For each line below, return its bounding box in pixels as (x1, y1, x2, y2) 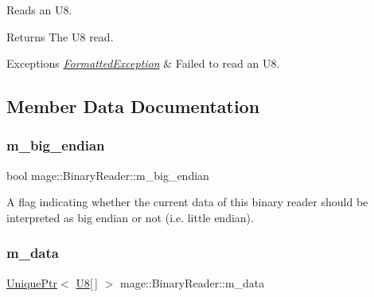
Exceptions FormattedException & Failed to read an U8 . (6, 55, 280, 72)
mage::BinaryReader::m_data (119, 274, 265, 291)
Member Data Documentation (6, 94, 260, 119)
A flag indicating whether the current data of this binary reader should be (6, 193, 368, 210)
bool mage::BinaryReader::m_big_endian (6, 166, 209, 183)
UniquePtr (6, 274, 58, 291)
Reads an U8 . (6, 2, 72, 18)
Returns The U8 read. (6, 28, 114, 45)
